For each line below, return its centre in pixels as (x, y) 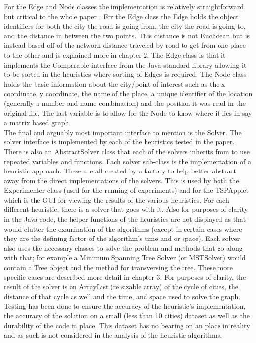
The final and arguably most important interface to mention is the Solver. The (123, 132)
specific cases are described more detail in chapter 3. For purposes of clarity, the (125, 277)
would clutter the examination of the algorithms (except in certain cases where (123, 228)
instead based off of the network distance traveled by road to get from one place (125, 45)
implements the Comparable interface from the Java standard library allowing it (125, 64)
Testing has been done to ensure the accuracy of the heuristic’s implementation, (125, 306)
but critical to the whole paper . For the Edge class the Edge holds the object (121, 16)
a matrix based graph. (37, 122)
